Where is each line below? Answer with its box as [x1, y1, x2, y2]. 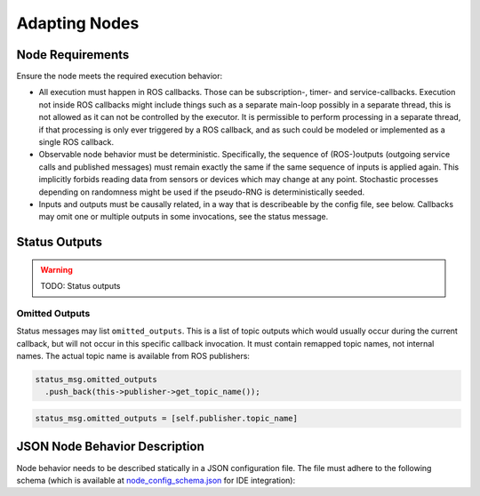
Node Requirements [16, 47, 130, 62]
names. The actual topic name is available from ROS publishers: [16, 351, 251, 362]
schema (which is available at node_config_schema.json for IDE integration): [16, 475, 296, 485]
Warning [40, 264, 73, 275]
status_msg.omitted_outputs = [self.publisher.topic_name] [35, 413, 298, 424]
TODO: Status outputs [40, 281, 121, 292]
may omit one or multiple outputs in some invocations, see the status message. [38, 212, 329, 222]
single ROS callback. [38, 137, 115, 148]
